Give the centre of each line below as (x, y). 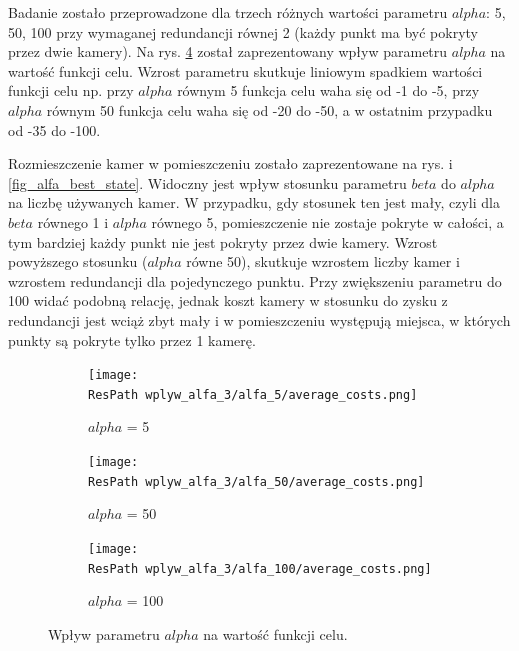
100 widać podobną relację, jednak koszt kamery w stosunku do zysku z (228, 300)
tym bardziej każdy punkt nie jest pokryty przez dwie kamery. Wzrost (223, 241)
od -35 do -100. (54, 129)
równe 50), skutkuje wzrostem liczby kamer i (323, 261)
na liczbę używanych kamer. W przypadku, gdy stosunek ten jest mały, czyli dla (254, 202)
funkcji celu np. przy (71, 90)
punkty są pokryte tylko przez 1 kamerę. (132, 339)
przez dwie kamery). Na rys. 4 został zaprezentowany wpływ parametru (228, 51)
